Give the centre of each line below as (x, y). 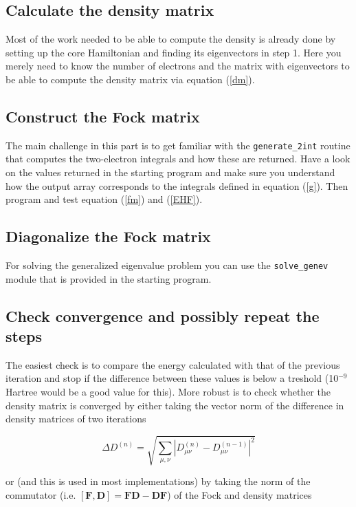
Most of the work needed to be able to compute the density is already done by (171, 39)
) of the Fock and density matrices (240, 494)
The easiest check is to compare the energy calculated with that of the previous (173, 364)
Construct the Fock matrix (103, 116)
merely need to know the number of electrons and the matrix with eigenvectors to (178, 66)
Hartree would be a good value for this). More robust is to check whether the (168, 392)
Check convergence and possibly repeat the (163, 315)
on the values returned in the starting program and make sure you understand (170, 172)
